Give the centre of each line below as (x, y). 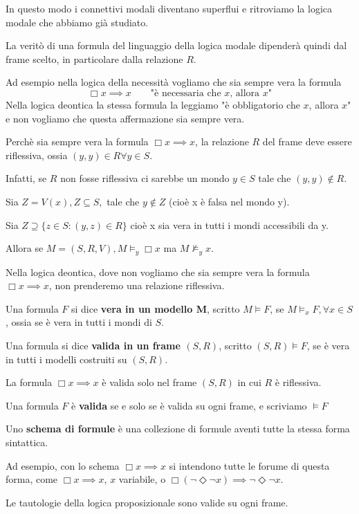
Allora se (25, 248)
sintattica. (27, 442)
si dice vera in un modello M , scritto (156, 308)
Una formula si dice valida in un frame (93, 345)
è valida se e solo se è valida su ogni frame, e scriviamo (189, 405)
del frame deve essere (307, 141)
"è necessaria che (186, 93)
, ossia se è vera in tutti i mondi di (79, 322)
